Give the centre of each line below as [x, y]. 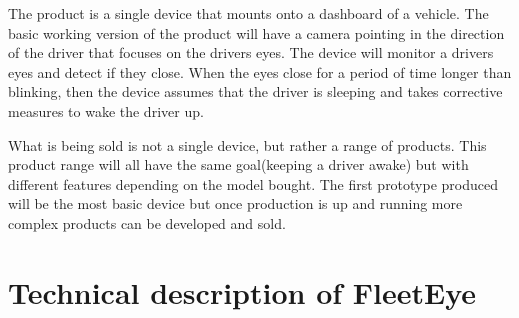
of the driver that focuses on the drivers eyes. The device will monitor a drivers [251, 52]
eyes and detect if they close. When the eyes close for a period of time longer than [260, 71]
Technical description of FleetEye [242, 291]
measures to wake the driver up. [106, 110]
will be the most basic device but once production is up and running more [235, 203]
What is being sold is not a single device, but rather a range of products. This [247, 144]
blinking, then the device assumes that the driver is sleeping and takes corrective [255, 91]
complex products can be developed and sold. [147, 222]
